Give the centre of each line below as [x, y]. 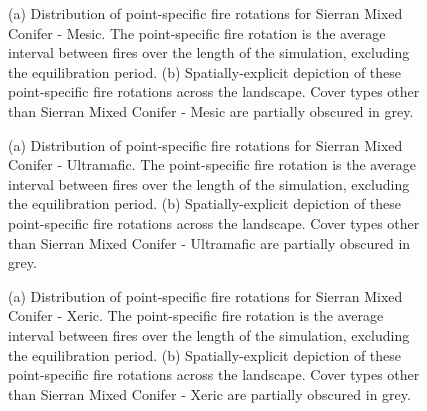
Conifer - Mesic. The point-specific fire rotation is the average [197, 32]
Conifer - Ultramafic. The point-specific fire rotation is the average [212, 164]
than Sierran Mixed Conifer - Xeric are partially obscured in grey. [209, 393]
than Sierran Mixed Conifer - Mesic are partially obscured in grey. [211, 110]
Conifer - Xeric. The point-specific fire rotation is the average [196, 315]
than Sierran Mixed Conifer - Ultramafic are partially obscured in [209, 242]
